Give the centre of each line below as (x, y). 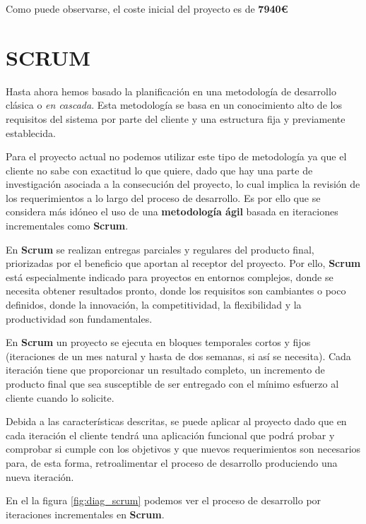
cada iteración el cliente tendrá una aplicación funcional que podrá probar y (170, 435)
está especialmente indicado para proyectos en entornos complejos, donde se (170, 276)
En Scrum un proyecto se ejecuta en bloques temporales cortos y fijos (158, 342)
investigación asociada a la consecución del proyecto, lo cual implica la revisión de (183, 184)
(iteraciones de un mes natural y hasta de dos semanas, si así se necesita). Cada (178, 356)
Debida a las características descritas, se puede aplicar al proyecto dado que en (176, 421)
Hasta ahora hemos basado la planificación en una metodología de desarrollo (171, 91)
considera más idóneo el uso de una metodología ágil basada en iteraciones (172, 212)
